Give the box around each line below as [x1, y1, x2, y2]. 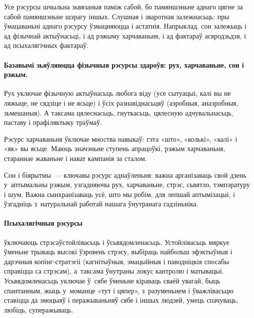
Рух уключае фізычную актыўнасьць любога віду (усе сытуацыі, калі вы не [4, 88, 231, 98]
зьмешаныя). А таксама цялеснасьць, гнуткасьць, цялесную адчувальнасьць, [4, 107, 233, 118]
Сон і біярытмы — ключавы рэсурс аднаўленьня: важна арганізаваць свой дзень [4, 169, 247, 180]
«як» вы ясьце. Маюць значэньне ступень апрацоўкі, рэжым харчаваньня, [4, 143, 225, 154]
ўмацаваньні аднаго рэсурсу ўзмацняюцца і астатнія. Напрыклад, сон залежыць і [4, 21, 247, 31]
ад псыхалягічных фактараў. [4, 40, 89, 50]
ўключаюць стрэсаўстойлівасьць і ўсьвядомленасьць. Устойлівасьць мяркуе [4, 237, 229, 247]
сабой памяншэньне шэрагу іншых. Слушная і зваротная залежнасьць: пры [4, 11, 229, 21]
